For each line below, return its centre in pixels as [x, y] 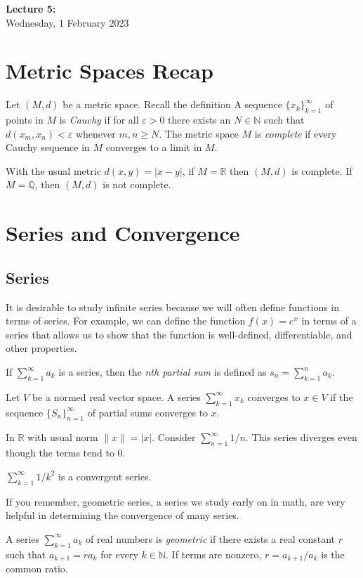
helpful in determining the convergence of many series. [123, 515]
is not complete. [137, 184]
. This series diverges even [301, 437]
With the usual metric [53, 170]
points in [25, 120]
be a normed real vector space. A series [116, 396]
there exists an [199, 120]
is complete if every [296, 133]
